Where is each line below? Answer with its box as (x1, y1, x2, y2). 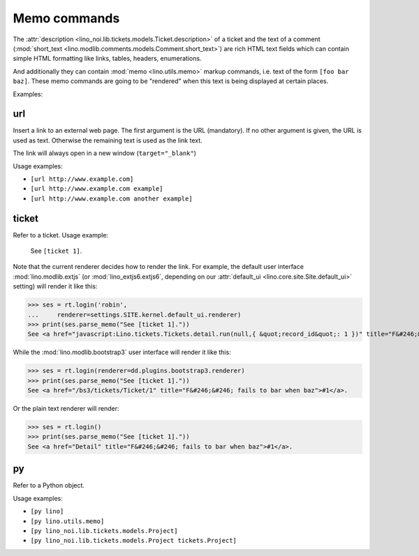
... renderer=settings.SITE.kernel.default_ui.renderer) (27, 311, 242, 319)
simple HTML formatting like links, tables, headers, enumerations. (13, 54, 202, 63)
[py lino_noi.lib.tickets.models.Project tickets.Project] (30, 536, 237, 545)
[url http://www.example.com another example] (30, 194, 193, 203)
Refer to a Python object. (13, 481, 85, 490)
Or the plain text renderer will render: (13, 404, 119, 413)
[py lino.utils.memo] (30, 517, 105, 525)
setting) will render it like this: (13, 282, 98, 291)
